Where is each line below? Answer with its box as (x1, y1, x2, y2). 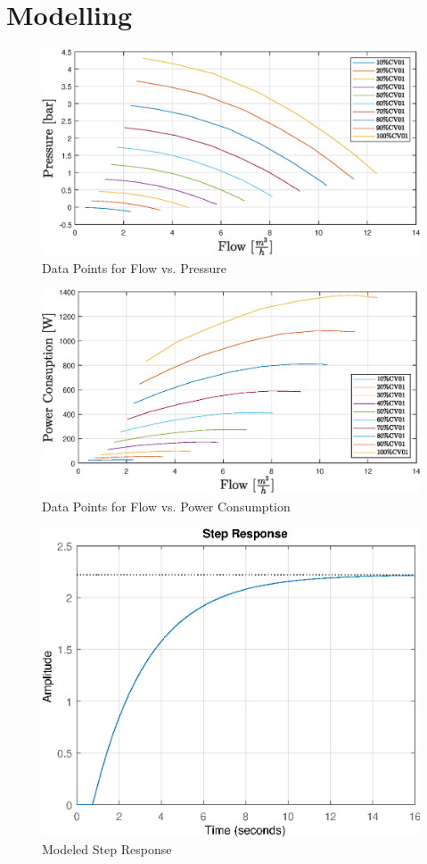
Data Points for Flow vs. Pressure (42, 258, 226, 277)
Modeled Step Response (42, 840, 172, 859)
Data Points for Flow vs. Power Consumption (42, 496, 291, 515)
